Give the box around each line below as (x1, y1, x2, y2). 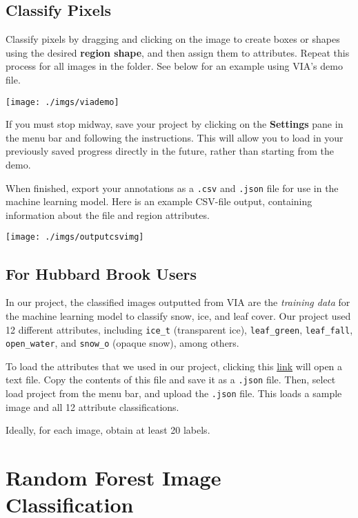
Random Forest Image (6, 463, 221, 492)
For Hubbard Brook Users (6, 262, 197, 284)
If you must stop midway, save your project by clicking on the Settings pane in (6, 117, 344, 131)
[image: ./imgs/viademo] (6, 97, 119, 107)
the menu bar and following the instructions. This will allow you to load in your (6, 130, 344, 144)
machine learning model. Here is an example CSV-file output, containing (6, 194, 312, 209)
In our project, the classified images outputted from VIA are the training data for (6, 295, 350, 309)
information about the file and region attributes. (6, 207, 210, 222)
